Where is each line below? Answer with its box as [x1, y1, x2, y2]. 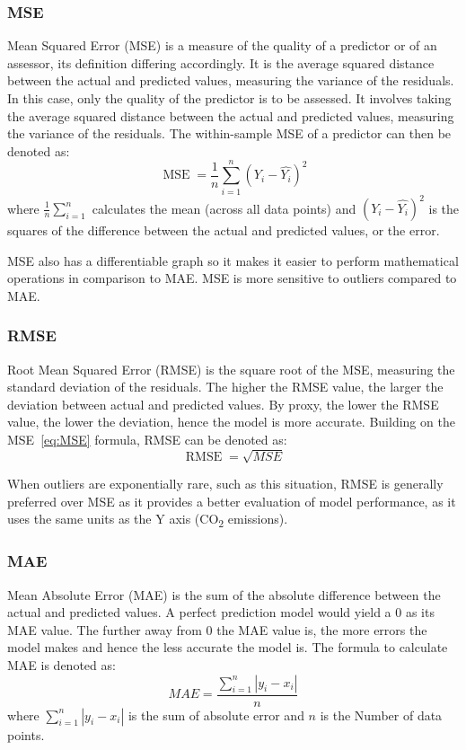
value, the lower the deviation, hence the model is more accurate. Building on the [7, 412, 455, 431]
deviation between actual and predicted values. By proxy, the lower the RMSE [7, 394, 439, 413]
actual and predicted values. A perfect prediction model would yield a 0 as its [7, 603, 435, 622]
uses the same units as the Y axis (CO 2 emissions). [7, 509, 288, 531]
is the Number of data [320, 705, 443, 724]
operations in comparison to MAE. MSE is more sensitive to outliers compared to [7, 269, 457, 287]
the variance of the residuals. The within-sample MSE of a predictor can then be [7, 124, 452, 143]
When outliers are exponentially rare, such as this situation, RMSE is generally [7, 474, 444, 493]
